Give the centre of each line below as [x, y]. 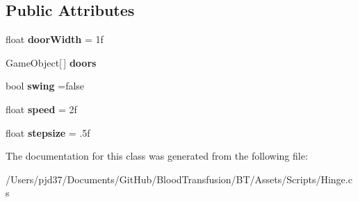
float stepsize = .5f [48, 132]
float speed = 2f [41, 109]
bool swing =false [45, 86]
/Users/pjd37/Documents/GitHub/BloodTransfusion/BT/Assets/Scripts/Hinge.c [179, 179]
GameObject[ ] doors [51, 62]
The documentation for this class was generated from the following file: [157, 156]
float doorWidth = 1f [55, 39]
